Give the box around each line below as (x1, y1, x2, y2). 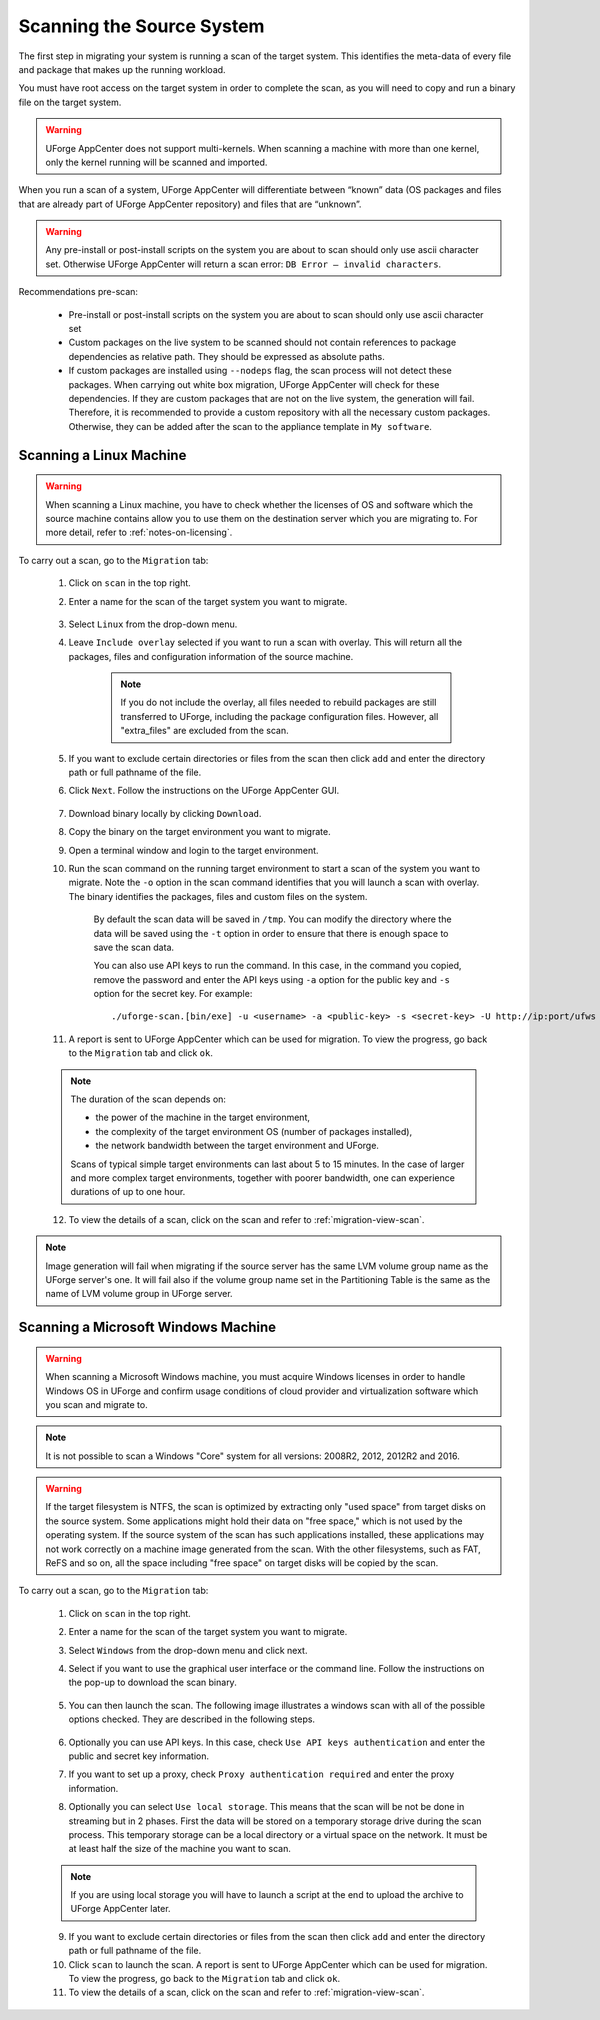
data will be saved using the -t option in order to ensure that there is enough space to (93, 927, 449, 939)
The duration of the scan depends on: (70, 1093, 227, 1105)
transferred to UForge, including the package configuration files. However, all (120, 710, 439, 722)
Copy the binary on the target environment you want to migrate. (68, 826, 331, 838)
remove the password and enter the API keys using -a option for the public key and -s (93, 973, 450, 985)
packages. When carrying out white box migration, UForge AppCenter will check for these (68, 378, 440, 390)
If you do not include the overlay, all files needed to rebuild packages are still (120, 696, 437, 709)
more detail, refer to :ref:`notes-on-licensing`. (45, 526, 233, 539)
